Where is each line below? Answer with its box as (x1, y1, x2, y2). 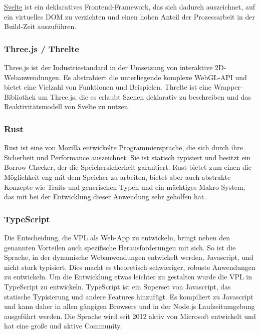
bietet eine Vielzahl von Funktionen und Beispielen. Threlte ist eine (4, 82, 211, 92)
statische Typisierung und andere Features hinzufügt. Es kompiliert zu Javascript (4, 291, 253, 301)
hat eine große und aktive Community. (4, 320, 122, 331)
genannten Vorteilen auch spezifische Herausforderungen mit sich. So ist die (4, 242, 236, 252)
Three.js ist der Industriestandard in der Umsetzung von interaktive (4, 62, 213, 72)
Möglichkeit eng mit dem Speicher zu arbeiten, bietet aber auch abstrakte (4, 171, 231, 182)
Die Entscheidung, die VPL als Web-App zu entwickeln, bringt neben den (4, 232, 230, 242)
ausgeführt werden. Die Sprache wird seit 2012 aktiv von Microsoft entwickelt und (4, 310, 256, 321)
